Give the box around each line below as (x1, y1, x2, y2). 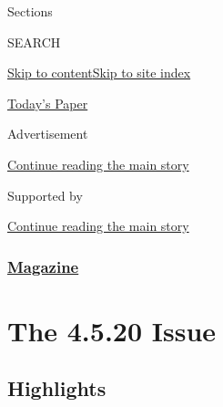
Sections (7, 2, 53, 20)
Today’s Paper (7, 93, 88, 112)
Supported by (7, 185, 83, 204)
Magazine (7, 255, 79, 277)
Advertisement (7, 124, 88, 143)
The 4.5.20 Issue (7, 311, 217, 349)
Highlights (7, 374, 106, 402)
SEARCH (7, 32, 61, 51)
